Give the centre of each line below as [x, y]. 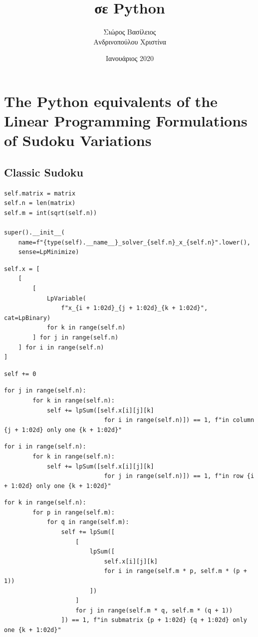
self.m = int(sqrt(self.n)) [51, 213]
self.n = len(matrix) [40, 203]
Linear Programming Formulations [126, 121]
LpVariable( [66, 298]
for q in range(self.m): [88, 522]
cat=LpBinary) [27, 318]
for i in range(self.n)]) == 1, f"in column [179, 420]
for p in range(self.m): [74, 512]
